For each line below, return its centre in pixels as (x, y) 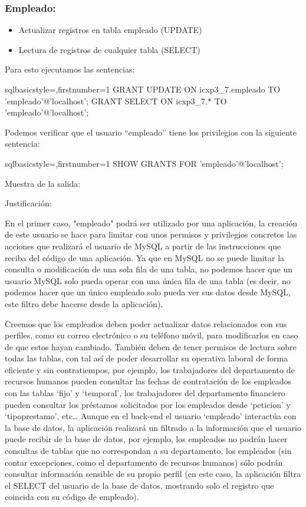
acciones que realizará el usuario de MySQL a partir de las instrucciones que (143, 246)
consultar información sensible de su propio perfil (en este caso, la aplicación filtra (153, 474)
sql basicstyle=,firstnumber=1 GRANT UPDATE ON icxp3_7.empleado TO (143, 89)
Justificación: (28, 203)
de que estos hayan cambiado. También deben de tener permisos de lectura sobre (151, 346)
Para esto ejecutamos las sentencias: (70, 69)
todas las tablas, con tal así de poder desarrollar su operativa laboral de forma (147, 358)
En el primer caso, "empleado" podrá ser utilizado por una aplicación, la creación (151, 223)
